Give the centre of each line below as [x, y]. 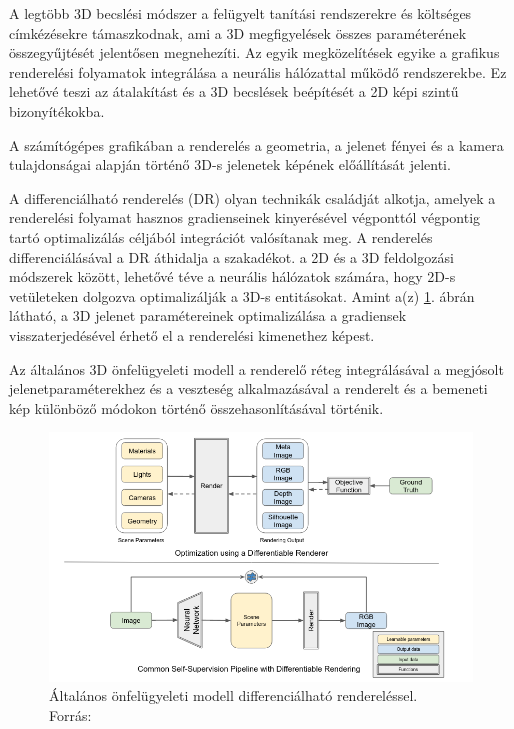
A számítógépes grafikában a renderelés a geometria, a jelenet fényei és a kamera [256, 144]
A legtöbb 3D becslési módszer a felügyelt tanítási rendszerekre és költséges [240, 13]
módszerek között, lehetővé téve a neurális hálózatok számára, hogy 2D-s [232, 276]
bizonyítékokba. [57, 110]
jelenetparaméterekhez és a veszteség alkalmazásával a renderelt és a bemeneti [248, 388]
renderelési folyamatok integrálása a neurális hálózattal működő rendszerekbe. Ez [258, 71]
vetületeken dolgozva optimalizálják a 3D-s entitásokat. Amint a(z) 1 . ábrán [242, 295]
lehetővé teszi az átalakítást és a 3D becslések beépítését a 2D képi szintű [234, 91]
